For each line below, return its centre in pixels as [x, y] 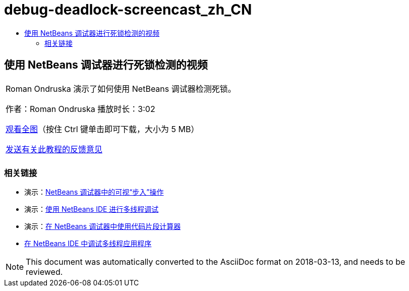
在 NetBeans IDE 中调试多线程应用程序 [88, 244]
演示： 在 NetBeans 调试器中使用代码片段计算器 [103, 226]
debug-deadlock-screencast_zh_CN [128, 10]
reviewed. [44, 272]
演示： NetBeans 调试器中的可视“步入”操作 [94, 192]
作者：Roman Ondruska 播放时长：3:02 [80, 109]
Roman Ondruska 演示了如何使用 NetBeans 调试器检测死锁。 [121, 89]
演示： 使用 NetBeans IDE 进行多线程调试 [92, 209]
